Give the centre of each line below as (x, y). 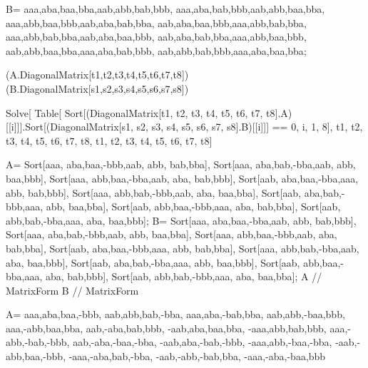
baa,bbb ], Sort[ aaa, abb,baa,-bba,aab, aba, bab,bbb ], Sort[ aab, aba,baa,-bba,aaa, (182, 178)
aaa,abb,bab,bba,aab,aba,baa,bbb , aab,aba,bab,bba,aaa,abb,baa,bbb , (156, 37)
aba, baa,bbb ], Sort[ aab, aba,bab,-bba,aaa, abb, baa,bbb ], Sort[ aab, (153, 262)
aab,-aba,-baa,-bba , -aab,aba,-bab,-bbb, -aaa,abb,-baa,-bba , (203, 342)
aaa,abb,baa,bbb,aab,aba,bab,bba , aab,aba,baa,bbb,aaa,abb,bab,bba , (156, 22)
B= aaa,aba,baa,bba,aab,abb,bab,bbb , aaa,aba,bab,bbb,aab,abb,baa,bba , (165, 9)
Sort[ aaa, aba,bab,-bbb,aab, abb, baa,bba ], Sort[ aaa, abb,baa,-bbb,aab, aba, (172, 234)
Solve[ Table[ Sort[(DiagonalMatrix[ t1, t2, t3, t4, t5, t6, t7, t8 (140, 112)
